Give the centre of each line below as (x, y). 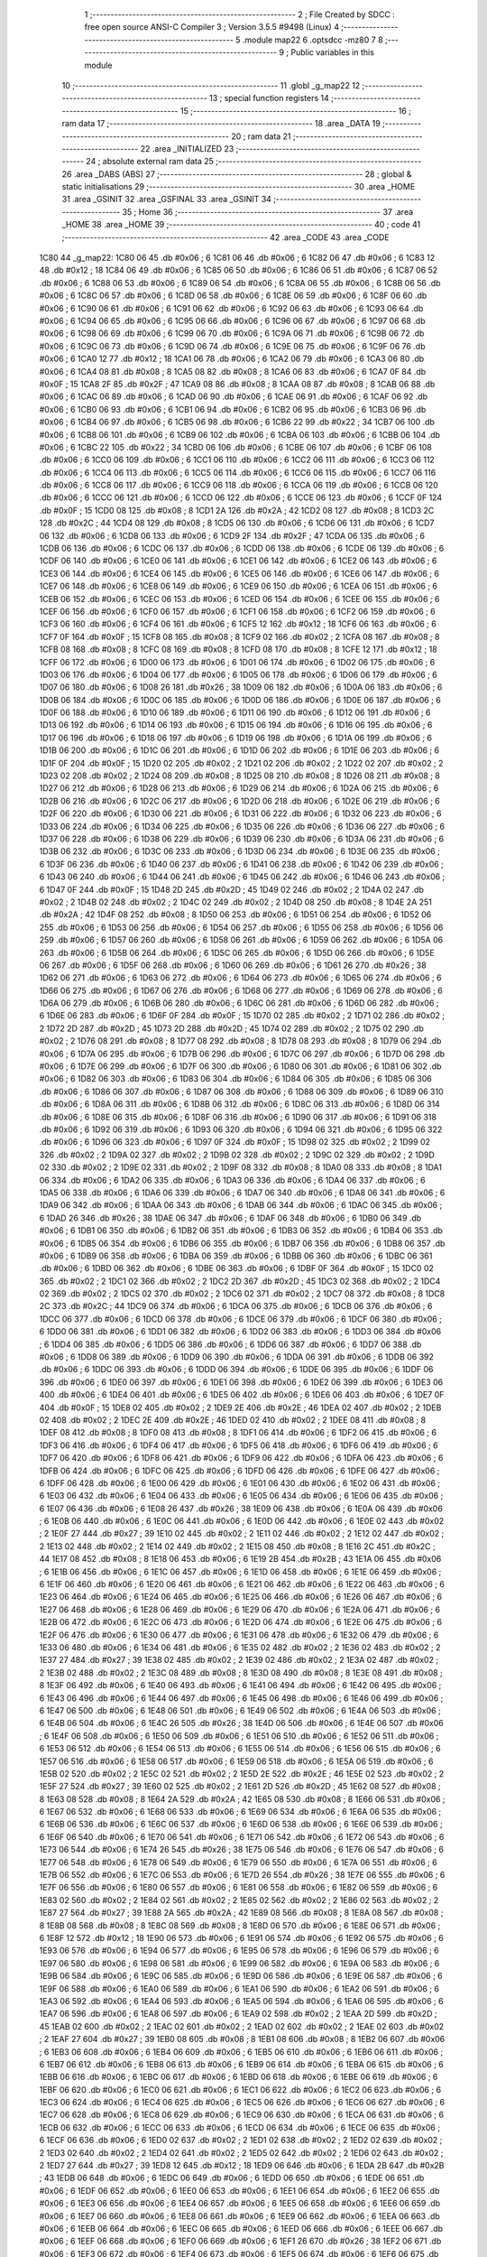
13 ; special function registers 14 (269, 98)
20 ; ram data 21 (262, 136)
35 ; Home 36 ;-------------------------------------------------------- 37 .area (268, 211)
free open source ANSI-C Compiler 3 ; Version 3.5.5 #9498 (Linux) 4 (212, 27)
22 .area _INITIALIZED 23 (187, 148)
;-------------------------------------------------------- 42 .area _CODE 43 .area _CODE (225, 237)
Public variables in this (332, 52)
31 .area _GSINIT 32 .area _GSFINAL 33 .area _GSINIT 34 (167, 200)
